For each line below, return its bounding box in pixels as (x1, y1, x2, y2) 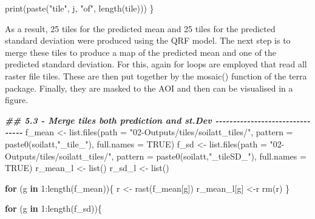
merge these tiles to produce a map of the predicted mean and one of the (5, 45, 277, 58)
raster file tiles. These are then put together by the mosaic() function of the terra (5, 69, 307, 82)
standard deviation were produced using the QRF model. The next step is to (5, 34, 291, 47)
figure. (5, 93, 29, 106)
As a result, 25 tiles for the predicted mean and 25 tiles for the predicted (5, 22, 276, 35)
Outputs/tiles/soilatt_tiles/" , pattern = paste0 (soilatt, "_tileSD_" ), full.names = (5, 149, 307, 162)
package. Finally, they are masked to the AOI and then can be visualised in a (5, 81, 293, 94)
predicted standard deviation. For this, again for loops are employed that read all (5, 58, 307, 70)
